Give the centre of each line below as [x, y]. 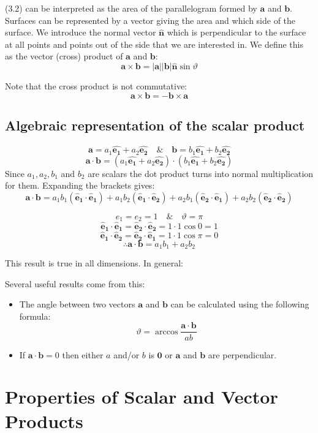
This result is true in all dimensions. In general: [94, 263]
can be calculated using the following [240, 304]
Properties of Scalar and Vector [142, 397]
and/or [127, 354]
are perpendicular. [242, 354]
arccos [166, 332]
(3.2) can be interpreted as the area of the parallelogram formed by [131, 8]
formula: [35, 316]
